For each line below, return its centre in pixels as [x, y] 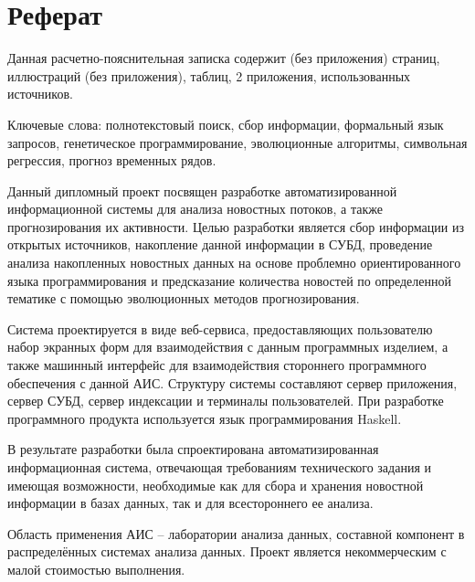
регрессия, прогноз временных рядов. [112, 160]
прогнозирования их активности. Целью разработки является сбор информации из [236, 226]
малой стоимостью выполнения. [96, 569]
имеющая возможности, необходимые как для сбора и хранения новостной [216, 485]
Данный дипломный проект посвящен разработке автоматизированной [202, 190]
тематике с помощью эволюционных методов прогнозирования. [184, 298]
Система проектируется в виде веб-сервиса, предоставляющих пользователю [220, 328]
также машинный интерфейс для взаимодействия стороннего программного [217, 365]
